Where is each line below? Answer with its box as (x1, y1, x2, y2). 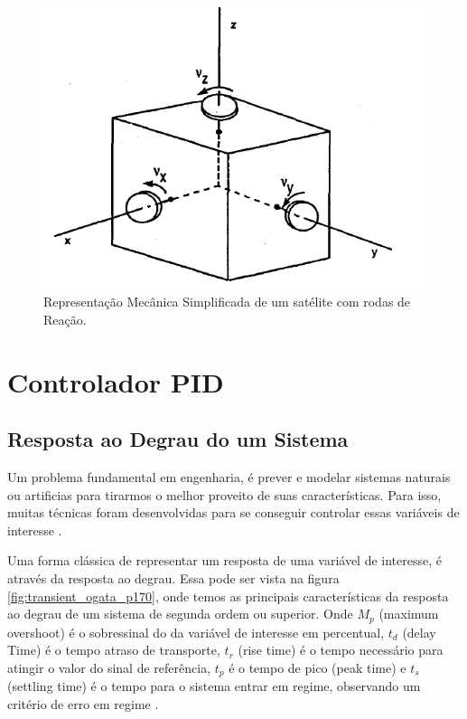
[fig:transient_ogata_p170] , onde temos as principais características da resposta (7, 586, 449, 605)
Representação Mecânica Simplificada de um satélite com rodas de (43, 292, 411, 311)
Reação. (43, 309, 87, 328)
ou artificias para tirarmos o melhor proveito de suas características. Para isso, (7, 485, 442, 504)
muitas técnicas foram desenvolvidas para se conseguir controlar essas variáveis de (7, 503, 460, 522)
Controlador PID (7, 363, 224, 400)
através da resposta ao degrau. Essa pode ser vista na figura (7, 569, 340, 588)
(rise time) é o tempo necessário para (238, 640, 444, 659)
